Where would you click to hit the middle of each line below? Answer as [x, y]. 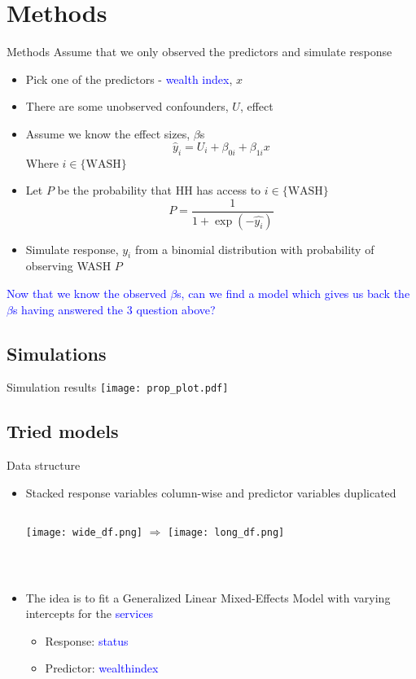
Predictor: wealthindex [102, 668]
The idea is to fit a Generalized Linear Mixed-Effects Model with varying [208, 597]
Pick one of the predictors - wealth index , [129, 79]
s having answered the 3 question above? [114, 309]
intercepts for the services [90, 613]
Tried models [63, 431]
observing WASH [68, 266]
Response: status [87, 640]
